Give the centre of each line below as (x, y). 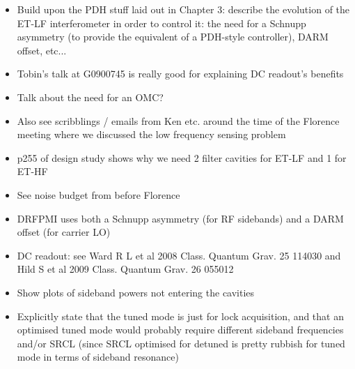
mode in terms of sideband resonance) (98, 357)
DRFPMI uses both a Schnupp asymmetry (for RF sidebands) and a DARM (180, 218)
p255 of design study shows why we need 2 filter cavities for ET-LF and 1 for (182, 157)
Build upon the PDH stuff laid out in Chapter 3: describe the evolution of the (183, 9)
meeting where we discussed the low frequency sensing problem (151, 134)
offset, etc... (42, 50)
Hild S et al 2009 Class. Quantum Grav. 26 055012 (125, 269)
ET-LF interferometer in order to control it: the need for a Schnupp (161, 23)
